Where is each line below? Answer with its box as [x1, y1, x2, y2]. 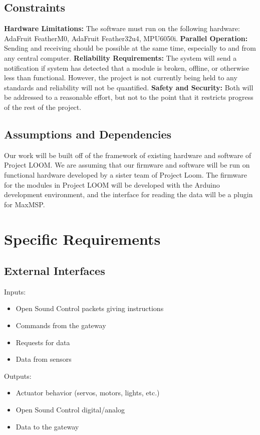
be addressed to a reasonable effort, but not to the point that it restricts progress [4, 92, 253, 102]
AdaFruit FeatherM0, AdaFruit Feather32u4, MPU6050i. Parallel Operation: [4, 33, 248, 43]
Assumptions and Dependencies [4, 126, 172, 141]
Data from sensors [16, 354, 72, 364]
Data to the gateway [16, 421, 79, 431]
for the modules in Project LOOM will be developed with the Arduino [4, 179, 220, 190]
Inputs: [4, 286, 26, 297]
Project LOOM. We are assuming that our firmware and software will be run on [4, 160, 250, 170]
